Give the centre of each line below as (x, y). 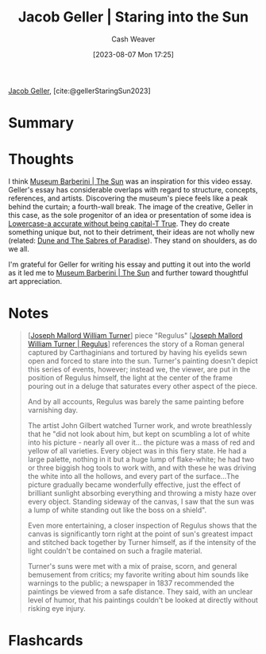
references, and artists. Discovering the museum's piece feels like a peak (128, 198)
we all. (19, 249)
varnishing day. (52, 410)
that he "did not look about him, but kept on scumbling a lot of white (139, 434)
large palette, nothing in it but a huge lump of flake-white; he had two (141, 459)
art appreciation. (35, 282)
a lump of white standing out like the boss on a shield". (117, 510)
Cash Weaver (133, 39)
